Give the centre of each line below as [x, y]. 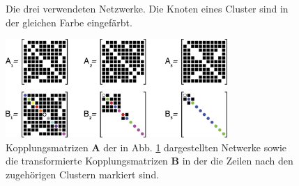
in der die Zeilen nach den [238, 161]
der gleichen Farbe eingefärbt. [69, 22]
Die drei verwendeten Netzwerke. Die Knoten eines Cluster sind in [147, 8]
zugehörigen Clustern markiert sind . [83, 174]
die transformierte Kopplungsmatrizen [87, 161]
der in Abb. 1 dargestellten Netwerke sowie [195, 147]
